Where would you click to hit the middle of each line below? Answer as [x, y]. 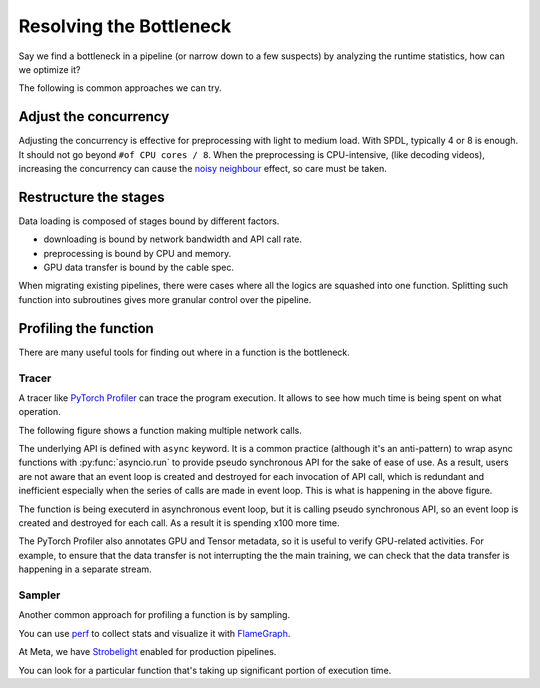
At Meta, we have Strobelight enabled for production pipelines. [147, 652]
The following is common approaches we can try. [120, 88]
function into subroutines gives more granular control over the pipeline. [165, 299]
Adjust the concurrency [94, 116]
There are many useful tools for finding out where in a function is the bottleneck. [184, 352]
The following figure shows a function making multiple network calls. [160, 430]
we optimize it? [49, 69]
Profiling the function [86, 328]
